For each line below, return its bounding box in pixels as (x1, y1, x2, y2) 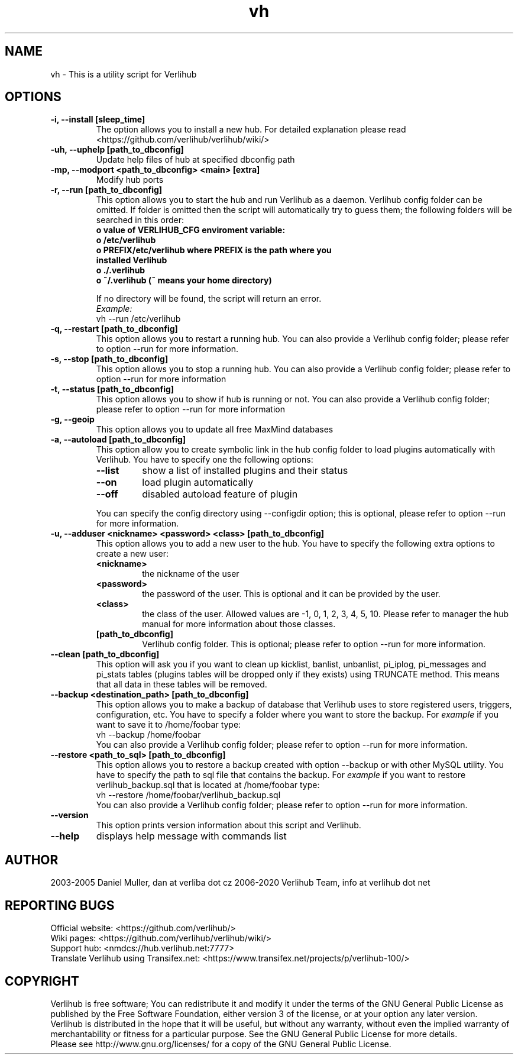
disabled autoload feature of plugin (142, 488, 298, 501)
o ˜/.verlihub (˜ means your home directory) (96, 275, 272, 286)
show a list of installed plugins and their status (142, 464, 348, 477)
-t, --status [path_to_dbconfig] (50, 384, 174, 395)
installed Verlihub (96, 255, 167, 266)
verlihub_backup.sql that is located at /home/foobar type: (96, 780, 320, 790)
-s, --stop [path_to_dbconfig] (50, 354, 169, 364)
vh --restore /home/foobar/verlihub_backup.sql (96, 790, 281, 800)
